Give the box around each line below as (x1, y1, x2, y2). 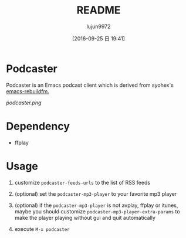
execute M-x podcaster (14, 225, 70, 232)
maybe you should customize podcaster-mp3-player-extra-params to (14, 208, 180, 215)
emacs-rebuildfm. (6, 87, 49, 94)
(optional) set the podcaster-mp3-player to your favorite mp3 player (14, 190, 177, 197)
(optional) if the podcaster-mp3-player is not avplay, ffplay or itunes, (14, 202, 178, 209)
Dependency (6, 120, 70, 132)
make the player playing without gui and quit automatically (14, 214, 155, 221)
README (76, 4, 121, 17)
